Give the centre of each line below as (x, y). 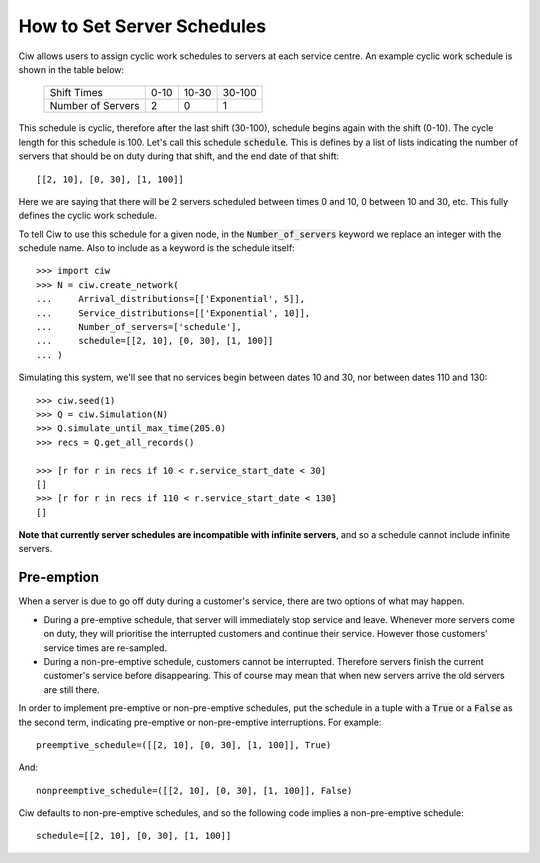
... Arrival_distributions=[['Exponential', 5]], (170, 299)
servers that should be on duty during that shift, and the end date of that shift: (179, 156)
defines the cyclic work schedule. (88, 216)
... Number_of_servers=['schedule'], (139, 327)
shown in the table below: (71, 69)
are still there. (71, 689)
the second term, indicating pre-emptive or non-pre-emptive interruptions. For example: (200, 722)
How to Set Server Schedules (142, 26)
